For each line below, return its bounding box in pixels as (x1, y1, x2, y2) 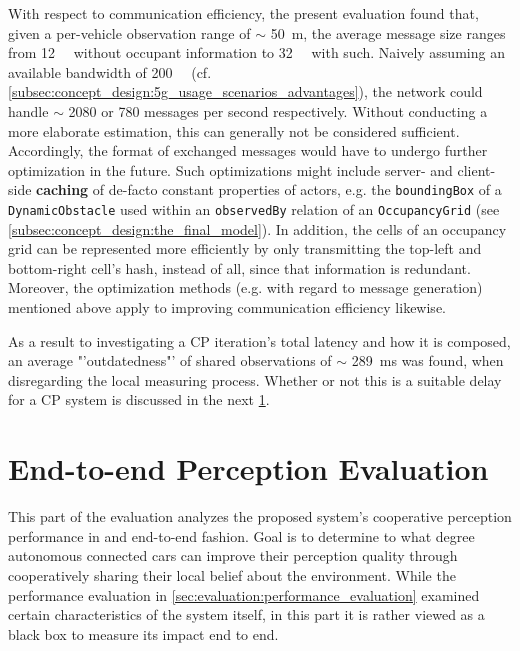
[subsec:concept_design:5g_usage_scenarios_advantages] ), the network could (8, 81, 483, 102)
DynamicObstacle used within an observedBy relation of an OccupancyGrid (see (8, 199, 500, 219)
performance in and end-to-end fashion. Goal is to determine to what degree (8, 525, 475, 546)
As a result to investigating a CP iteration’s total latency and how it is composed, (8, 330, 511, 351)
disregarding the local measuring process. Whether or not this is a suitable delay (8, 369, 502, 390)
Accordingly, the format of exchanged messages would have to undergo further (8, 140, 488, 161)
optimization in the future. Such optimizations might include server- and (8, 159, 453, 180)
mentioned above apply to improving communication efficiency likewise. (8, 297, 446, 318)
